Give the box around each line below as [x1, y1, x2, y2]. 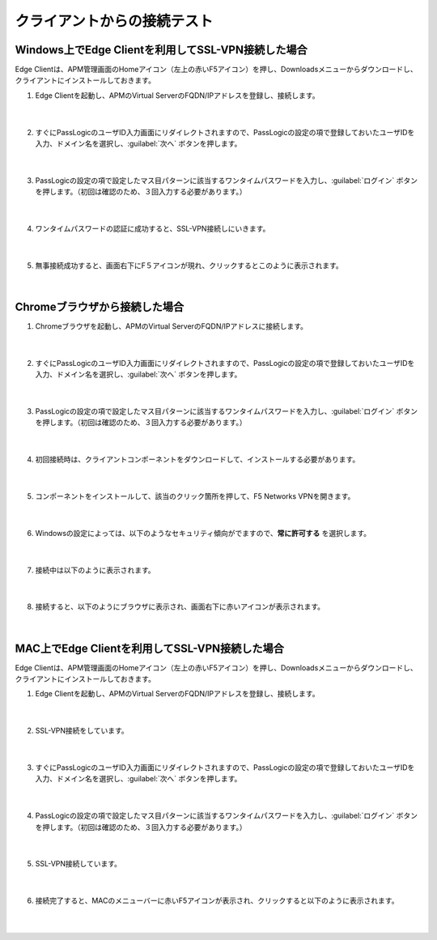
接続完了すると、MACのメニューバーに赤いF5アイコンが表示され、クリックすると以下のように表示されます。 [35, 895, 399, 906]
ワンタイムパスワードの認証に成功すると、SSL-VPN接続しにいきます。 [35, 223, 270, 233]
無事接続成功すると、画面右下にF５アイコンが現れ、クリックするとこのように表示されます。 [35, 260, 343, 270]
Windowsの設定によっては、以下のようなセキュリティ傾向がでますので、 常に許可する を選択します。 [35, 528, 371, 538]
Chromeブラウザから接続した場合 [15, 300, 185, 313]
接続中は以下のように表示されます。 [35, 565, 155, 575]
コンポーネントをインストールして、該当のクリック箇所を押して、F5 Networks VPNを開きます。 [35, 491, 355, 501]
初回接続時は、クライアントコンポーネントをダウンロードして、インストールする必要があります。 [35, 454, 360, 465]
